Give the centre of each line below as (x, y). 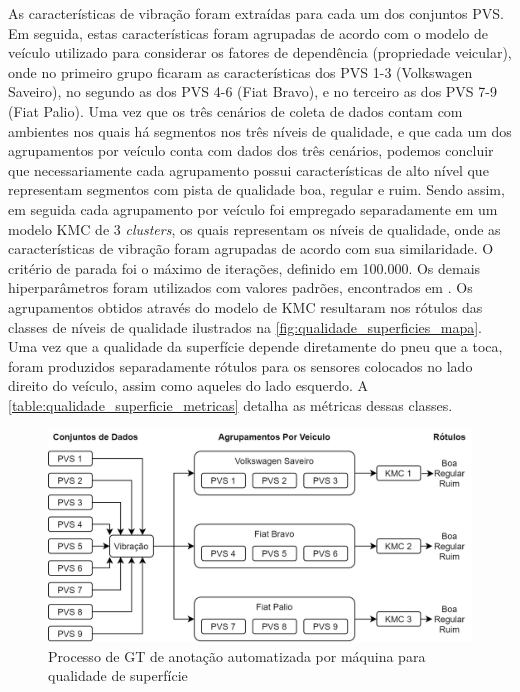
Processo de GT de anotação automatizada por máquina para (237, 655)
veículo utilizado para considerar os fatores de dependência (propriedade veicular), (260, 52)
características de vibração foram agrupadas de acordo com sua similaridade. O (251, 248)
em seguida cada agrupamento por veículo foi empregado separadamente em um (253, 208)
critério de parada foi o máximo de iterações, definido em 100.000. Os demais (244, 267)
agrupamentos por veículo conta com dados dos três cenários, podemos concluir (251, 150)
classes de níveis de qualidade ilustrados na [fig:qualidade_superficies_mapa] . (245, 326)
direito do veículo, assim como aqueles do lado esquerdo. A (188, 385)
